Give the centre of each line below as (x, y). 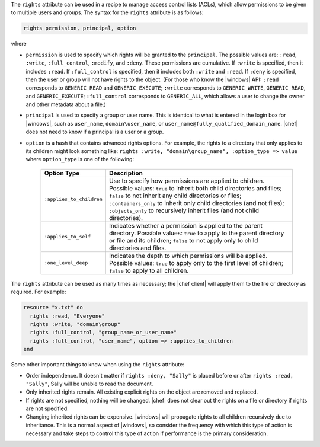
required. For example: (39, 292)
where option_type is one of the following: (80, 159)
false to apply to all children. (149, 270)
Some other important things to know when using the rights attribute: (98, 365)
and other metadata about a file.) (66, 104)
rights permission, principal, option (80, 28)
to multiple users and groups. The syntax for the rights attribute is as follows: (107, 12)
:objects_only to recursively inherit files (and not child (184, 210)
